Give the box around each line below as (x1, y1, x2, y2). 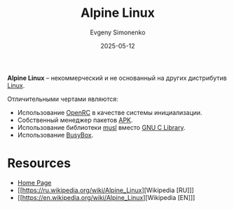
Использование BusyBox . (17, 130, 94, 139)
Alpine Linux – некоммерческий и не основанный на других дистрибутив (7, 74, 228, 82)
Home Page (17, 178, 52, 187)
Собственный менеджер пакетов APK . (17, 116, 133, 124)
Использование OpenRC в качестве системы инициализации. (17, 108, 202, 116)
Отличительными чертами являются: (7, 95, 119, 103)
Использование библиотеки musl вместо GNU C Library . (17, 123, 186, 131)
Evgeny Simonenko (90, 28, 146, 36)
